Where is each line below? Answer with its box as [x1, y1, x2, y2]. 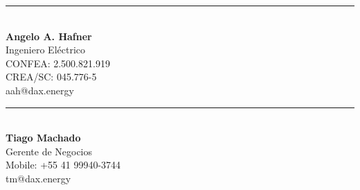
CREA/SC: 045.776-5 [6, 69, 97, 84]
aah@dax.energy [6, 83, 74, 97]
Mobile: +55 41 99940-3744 [6, 157, 121, 172]
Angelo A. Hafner [6, 28, 92, 43]
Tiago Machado [6, 130, 81, 145]
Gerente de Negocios [6, 144, 93, 158]
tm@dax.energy [6, 171, 71, 185]
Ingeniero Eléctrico [6, 42, 85, 57]
